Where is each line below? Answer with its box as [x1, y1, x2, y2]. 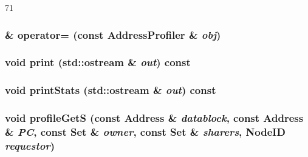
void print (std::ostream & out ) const [5, 55, 191, 70]
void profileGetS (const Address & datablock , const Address [5, 110, 304, 125]
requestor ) [5, 138, 55, 153]
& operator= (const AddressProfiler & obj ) [5, 27, 221, 42]
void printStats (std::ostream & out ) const [5, 82, 216, 98]
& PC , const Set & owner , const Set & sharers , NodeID [5, 124, 286, 139]
